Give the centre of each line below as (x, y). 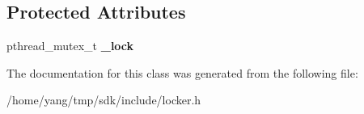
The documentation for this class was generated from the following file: (182, 72)
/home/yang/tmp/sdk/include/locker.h (104, 100)
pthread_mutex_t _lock (70, 46)
